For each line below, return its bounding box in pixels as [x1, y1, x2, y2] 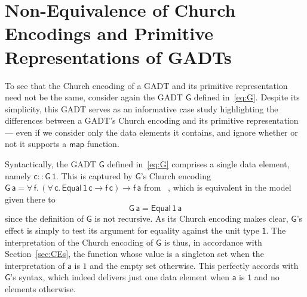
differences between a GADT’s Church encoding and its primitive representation [5, 114, 299, 127]
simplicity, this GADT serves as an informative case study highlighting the [5, 102, 278, 115]
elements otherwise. [5, 283, 76, 295]
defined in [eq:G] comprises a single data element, [107, 158, 290, 170]
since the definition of [5, 212, 84, 225]
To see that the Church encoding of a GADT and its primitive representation [5, 79, 288, 91]
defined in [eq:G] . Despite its [194, 91, 300, 103]
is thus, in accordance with [164, 235, 262, 248]
